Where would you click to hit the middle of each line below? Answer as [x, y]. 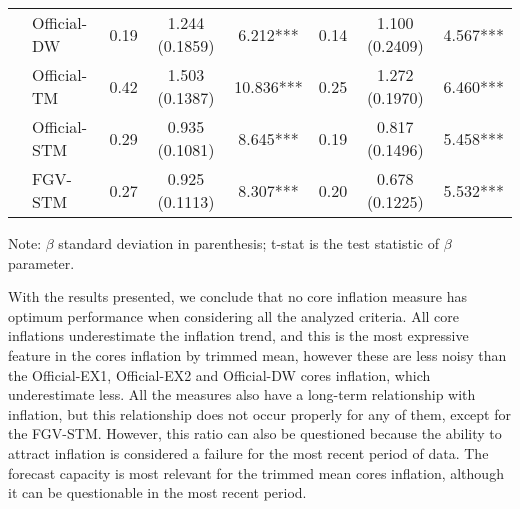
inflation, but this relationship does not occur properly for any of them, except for [259, 413]
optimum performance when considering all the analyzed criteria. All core [234, 315]
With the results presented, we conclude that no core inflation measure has [238, 296]
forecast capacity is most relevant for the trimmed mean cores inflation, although [256, 472]
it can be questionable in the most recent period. [157, 492]
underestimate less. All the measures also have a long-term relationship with [242, 394]
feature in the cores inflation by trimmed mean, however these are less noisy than [257, 354]
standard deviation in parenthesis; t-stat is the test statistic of [248, 243]
